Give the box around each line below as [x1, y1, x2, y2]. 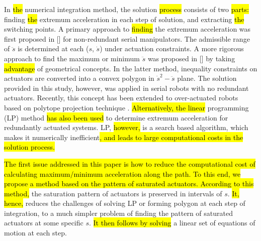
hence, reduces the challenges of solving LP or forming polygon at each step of [4, 198, 245, 208]
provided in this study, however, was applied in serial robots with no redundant [4, 82, 249, 93]
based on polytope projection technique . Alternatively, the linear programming [4, 102, 249, 112]
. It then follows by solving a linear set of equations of [89, 217, 255, 228]
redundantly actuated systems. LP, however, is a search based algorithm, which [4, 122, 248, 133]
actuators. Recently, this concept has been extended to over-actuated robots [4, 92, 238, 103]
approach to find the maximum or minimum [4, 53, 140, 63]
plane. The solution [177, 73, 237, 83]
